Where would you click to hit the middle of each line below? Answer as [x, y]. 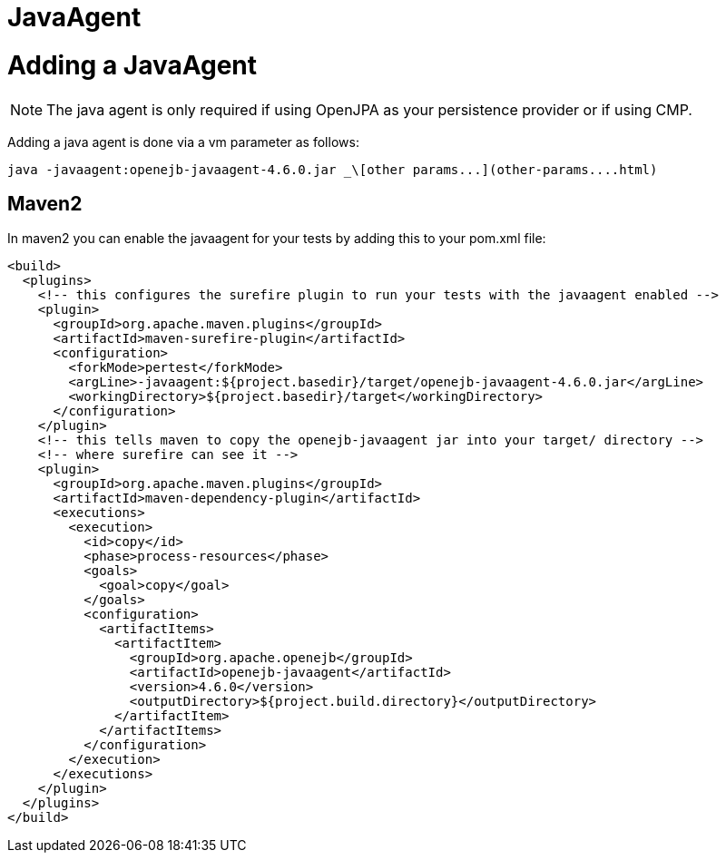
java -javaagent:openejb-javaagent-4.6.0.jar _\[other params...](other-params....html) [333, 169]
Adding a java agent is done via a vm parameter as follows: [183, 142]
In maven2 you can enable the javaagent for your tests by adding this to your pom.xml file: [277, 239]
